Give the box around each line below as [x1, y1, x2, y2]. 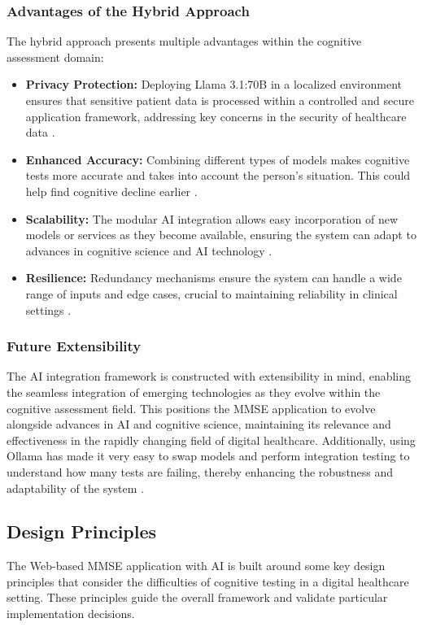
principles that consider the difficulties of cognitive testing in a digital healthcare [7, 573, 409, 590]
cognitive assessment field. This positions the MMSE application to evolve [7, 399, 376, 416]
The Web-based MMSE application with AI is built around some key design [7, 557, 386, 574]
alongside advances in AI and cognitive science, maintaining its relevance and [7, 416, 391, 433]
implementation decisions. [7, 605, 135, 622]
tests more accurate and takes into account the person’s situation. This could [25, 167, 411, 184]
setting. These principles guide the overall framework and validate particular [7, 589, 388, 606]
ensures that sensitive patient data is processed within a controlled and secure [25, 92, 414, 108]
